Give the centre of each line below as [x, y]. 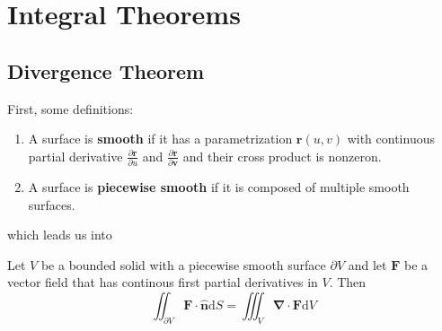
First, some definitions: [71, 108]
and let [367, 264]
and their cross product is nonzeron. [282, 156]
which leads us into [60, 235]
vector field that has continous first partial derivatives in [163, 282]
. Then [348, 282]
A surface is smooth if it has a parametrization [160, 139]
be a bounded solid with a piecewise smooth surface [183, 264]
